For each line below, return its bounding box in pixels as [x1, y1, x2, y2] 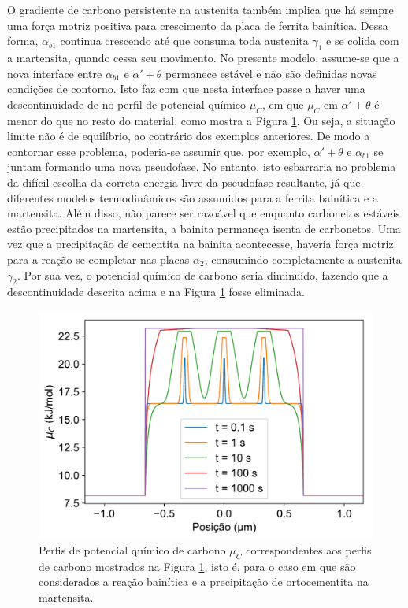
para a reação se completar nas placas [7, 250, 190, 267]
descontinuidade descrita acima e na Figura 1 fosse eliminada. [7, 284, 305, 300]
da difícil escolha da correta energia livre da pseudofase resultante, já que [7, 173, 361, 190]
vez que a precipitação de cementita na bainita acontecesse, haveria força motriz [7, 235, 394, 252]
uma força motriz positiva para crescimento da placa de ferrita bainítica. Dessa [7, 17, 388, 33]
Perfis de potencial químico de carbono [39, 541, 226, 558]
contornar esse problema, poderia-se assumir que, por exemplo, [7, 143, 310, 159]
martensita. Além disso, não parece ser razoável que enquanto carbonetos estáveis [7, 205, 400, 221]
